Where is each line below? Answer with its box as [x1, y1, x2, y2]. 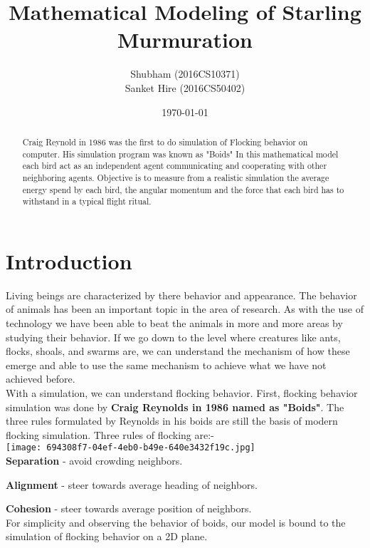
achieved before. [6, 371, 75, 386]
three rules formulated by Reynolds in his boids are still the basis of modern [6, 413, 338, 428]
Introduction [6, 246, 132, 275]
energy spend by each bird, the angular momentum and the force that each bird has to [22, 183, 344, 195]
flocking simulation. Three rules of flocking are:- [6, 427, 214, 442]
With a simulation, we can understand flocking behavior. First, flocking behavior [6, 385, 358, 400]
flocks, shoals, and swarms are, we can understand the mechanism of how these [6, 343, 350, 358]
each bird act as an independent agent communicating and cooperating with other [22, 160, 327, 172]
